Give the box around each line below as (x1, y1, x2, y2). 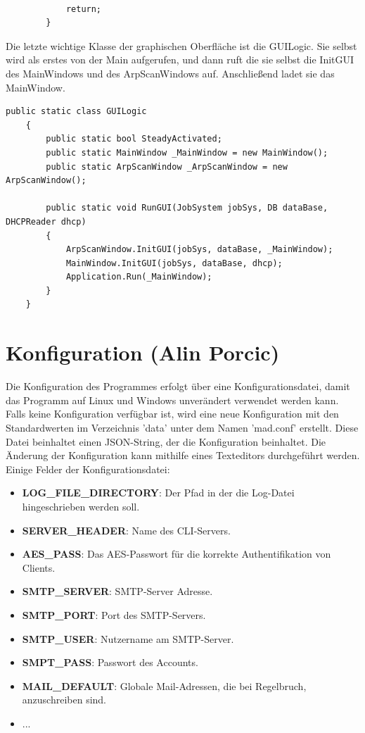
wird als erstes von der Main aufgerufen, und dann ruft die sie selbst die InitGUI (6, 52, 354, 67)
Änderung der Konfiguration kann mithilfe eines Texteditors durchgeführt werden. (6, 448, 360, 463)
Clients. (22, 560, 56, 575)
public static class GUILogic (6, 106, 147, 117)
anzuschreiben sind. (22, 692, 107, 707)
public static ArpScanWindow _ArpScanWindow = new (46, 161, 288, 172)
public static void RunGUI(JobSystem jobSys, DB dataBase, (46, 203, 328, 213)
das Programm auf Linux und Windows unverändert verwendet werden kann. (6, 392, 339, 407)
